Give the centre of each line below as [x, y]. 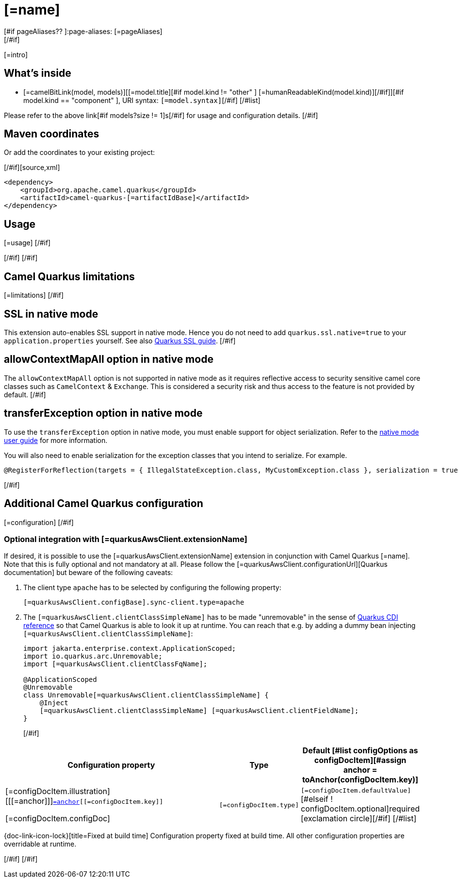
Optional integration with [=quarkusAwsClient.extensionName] [126, 539]
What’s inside [38, 73]
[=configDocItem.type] [259, 805]
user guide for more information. [56, 440]
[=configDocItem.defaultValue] [356, 790]
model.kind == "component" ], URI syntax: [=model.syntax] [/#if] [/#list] [142, 100]
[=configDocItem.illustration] [58, 791]
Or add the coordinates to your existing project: [80, 153]
